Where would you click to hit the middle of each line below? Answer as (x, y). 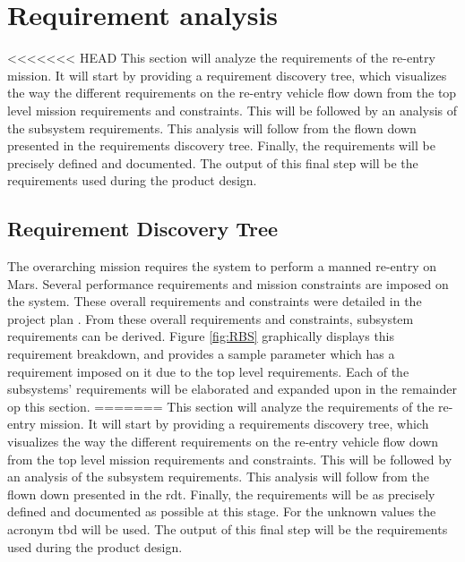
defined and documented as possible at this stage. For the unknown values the (222, 511)
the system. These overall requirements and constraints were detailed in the (215, 301)
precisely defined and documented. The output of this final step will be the (213, 162)
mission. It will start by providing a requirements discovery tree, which (234, 424)
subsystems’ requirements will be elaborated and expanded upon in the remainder (232, 389)
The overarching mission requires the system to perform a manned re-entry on (222, 266)
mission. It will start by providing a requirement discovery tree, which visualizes (227, 75)
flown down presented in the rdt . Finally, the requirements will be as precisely (221, 494)
